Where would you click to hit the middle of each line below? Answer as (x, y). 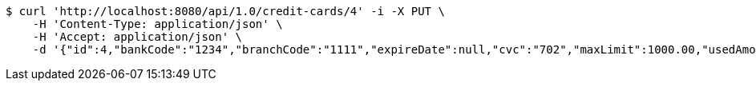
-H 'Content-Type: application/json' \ (158, 24)
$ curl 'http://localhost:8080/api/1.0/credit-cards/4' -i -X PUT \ (225, 11)
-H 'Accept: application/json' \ (137, 37)
